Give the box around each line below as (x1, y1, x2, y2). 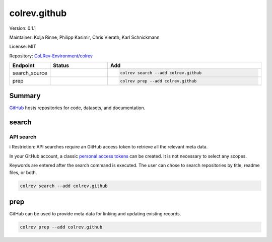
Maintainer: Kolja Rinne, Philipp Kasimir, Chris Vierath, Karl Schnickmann (9, 34, 160, 40)
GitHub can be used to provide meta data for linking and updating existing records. (9, 211, 181, 216)
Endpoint (12, 62, 35, 69)
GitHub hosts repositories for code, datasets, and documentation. (9, 105, 146, 111)
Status (53, 62, 69, 69)
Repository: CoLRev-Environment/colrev (9, 53, 93, 59)
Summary (9, 92, 41, 100)
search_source (12, 69, 48, 76)
